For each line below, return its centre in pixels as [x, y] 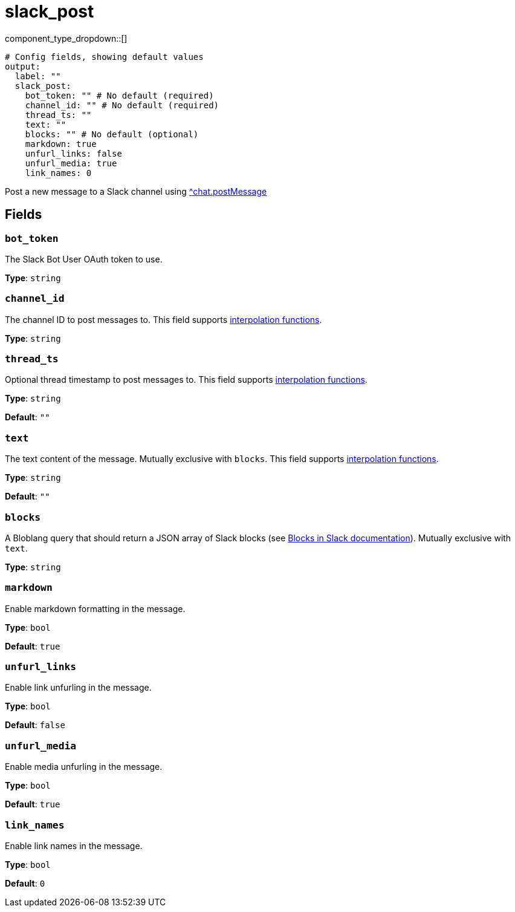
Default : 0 [25, 883]
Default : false [35, 725]
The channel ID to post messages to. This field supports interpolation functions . [164, 319]
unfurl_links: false [73, 153]
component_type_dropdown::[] [66, 38]
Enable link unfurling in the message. [78, 688]
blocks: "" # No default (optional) [112, 134]
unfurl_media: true [71, 163]
